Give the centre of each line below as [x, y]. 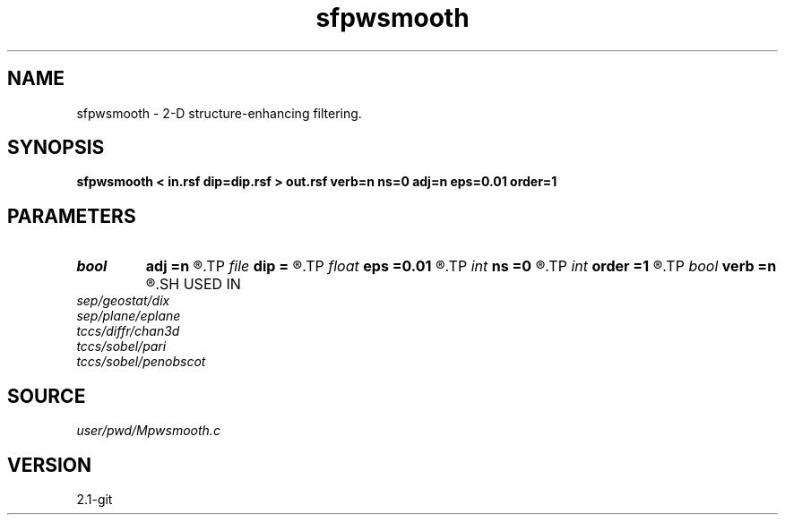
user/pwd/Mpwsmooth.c [148, 431]
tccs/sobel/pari [121, 347]
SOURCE [47, 396]
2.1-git [95, 499]
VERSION [50, 465]
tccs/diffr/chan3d [128, 331]
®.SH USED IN [193, 284]
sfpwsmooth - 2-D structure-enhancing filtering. [219, 113]
